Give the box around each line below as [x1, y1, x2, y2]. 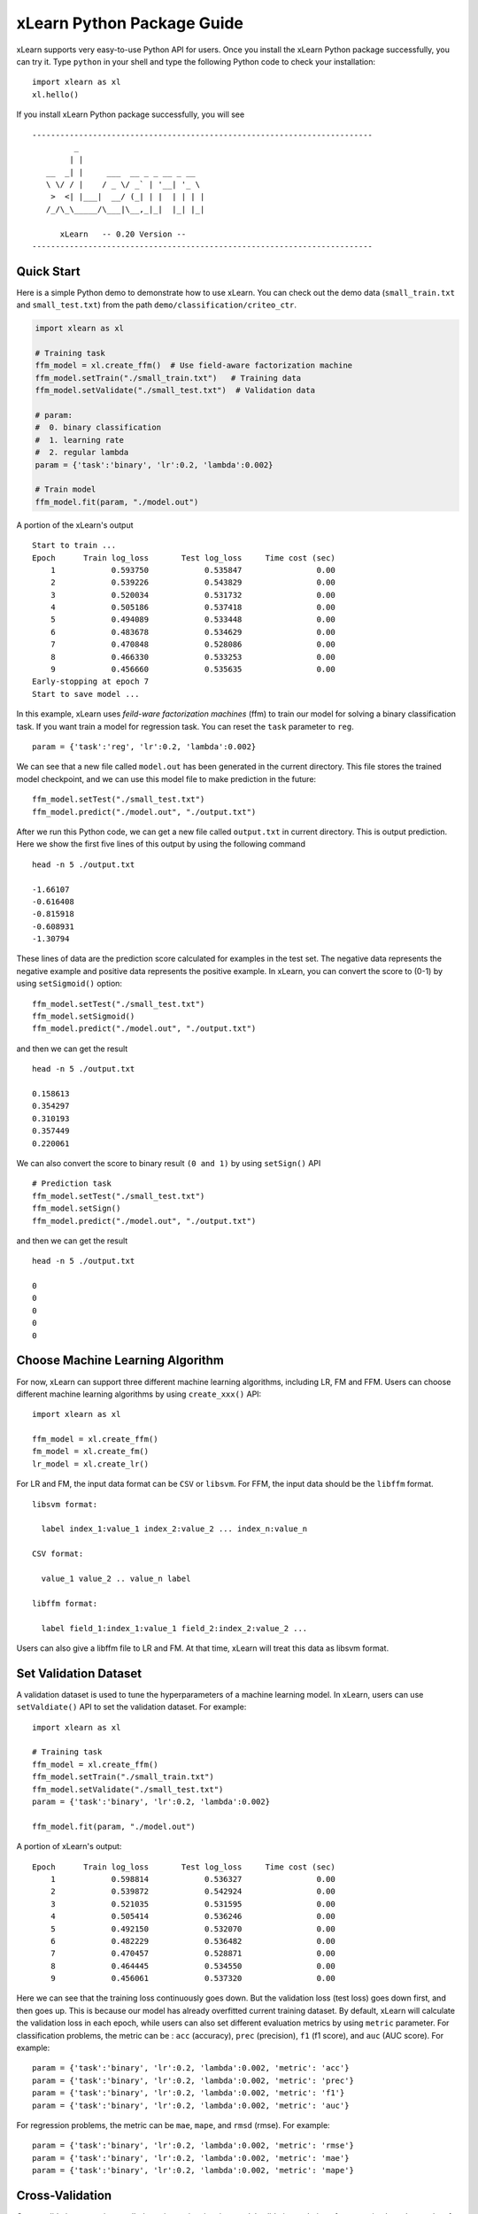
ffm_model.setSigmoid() [32, 1011, 135, 1022]
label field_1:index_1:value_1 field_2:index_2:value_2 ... [41, 1623, 308, 1633]
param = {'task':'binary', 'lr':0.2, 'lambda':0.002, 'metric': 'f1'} [32, 2088, 345, 2098]
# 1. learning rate [35, 435, 124, 445]
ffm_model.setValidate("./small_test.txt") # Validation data [35, 385, 316, 396]
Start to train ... [32, 540, 117, 551]
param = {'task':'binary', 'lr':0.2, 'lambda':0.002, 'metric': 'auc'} [32, 2100, 350, 2110]
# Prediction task [32, 1179, 112, 1188]
